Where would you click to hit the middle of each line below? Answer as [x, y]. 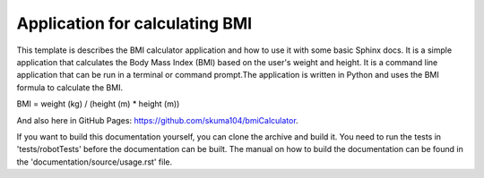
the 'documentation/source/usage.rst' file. [95, 162]
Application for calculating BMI [134, 23]
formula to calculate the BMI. [70, 87]
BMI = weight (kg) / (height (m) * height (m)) [98, 104]
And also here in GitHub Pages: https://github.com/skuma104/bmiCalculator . [158, 120]
